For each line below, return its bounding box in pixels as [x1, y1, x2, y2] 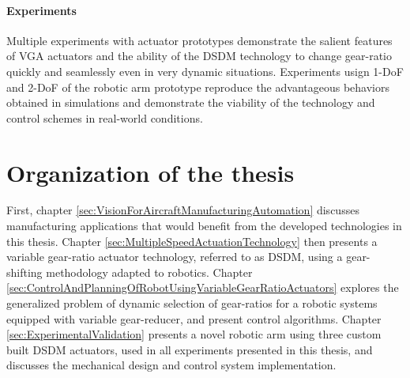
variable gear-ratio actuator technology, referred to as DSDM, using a [6, 248, 343, 265]
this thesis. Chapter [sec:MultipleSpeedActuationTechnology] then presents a [6, 232, 378, 249]
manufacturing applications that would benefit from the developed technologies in [6, 217, 402, 234]
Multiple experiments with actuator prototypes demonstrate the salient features [6, 32, 393, 48]
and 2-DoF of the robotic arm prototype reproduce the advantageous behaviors [6, 78, 389, 95]
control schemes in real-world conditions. [6, 109, 203, 126]
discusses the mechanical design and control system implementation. [6, 357, 337, 373]
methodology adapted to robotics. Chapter [46, 263, 253, 280]
